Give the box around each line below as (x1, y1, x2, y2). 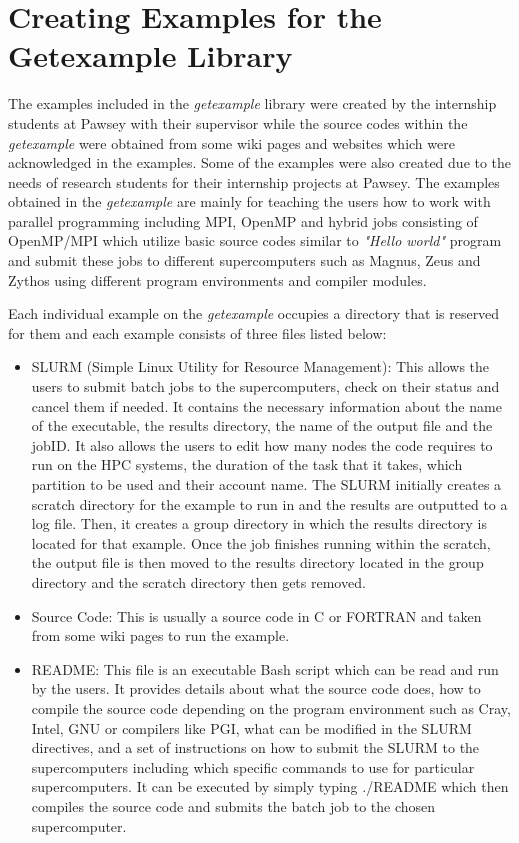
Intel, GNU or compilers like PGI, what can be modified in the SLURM (31, 717, 472, 738)
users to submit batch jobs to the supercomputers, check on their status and (31, 376, 500, 397)
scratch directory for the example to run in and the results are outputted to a (31, 493, 508, 514)
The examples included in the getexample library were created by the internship (8, 93, 497, 114)
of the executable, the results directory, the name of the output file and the (31, 415, 493, 436)
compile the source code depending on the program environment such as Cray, (31, 697, 511, 718)
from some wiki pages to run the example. (31, 625, 290, 646)
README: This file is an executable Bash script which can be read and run (31, 658, 499, 679)
